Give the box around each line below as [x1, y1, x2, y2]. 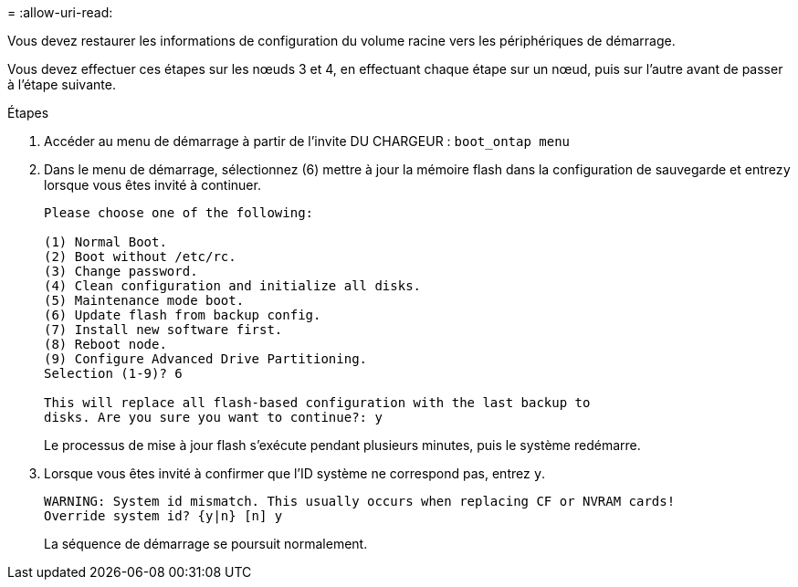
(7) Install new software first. [44, 322, 283, 337]
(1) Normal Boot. [44, 235, 167, 249]
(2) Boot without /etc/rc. [44, 249, 236, 264]
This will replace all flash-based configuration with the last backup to [44, 395, 591, 410]
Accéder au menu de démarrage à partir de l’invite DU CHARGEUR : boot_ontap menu [44, 133, 570, 149]
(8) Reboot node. [44, 337, 167, 351]
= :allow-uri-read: [7, 5, 113, 20]
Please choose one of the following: [44, 205, 314, 220]
